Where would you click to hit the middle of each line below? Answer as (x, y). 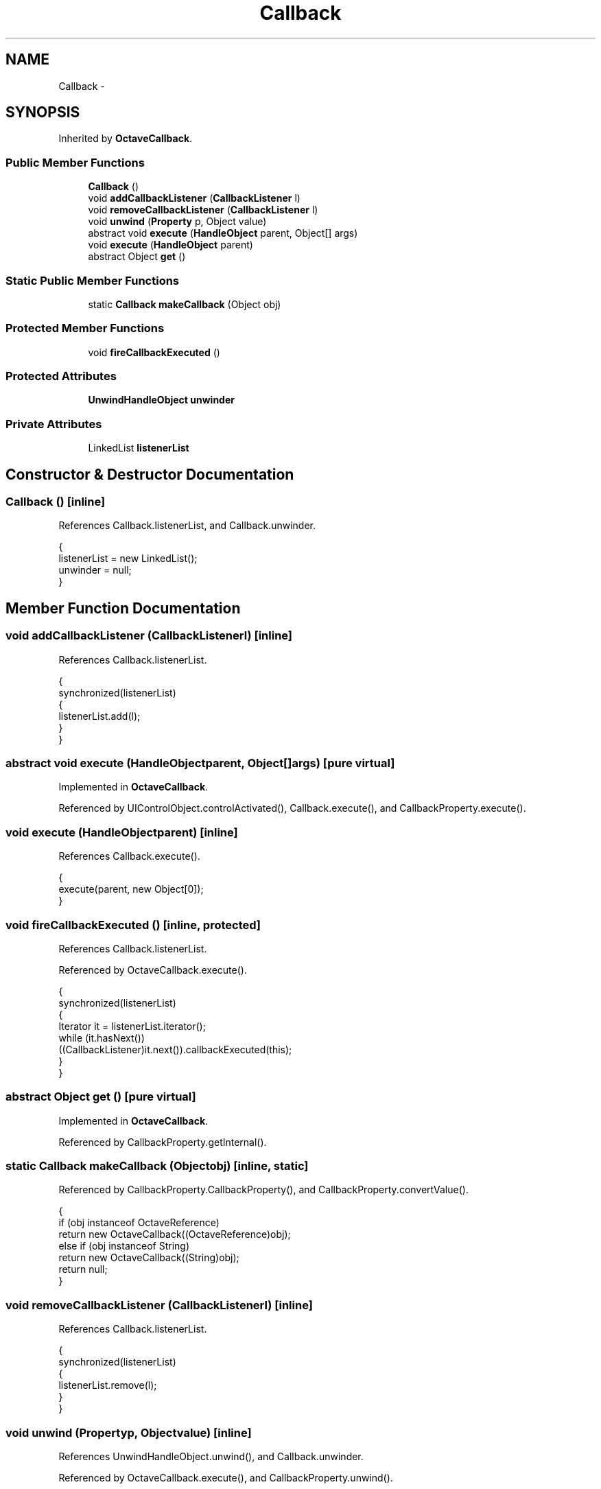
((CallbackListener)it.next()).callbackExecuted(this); (175, 1049)
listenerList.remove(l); (108, 1385)
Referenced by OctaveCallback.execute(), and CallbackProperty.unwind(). (226, 1477)
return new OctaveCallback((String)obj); (149, 1258)
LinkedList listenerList (139, 448)
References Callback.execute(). (129, 856)
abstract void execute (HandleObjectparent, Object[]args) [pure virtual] (200, 763)
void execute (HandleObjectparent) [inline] (122, 832)
